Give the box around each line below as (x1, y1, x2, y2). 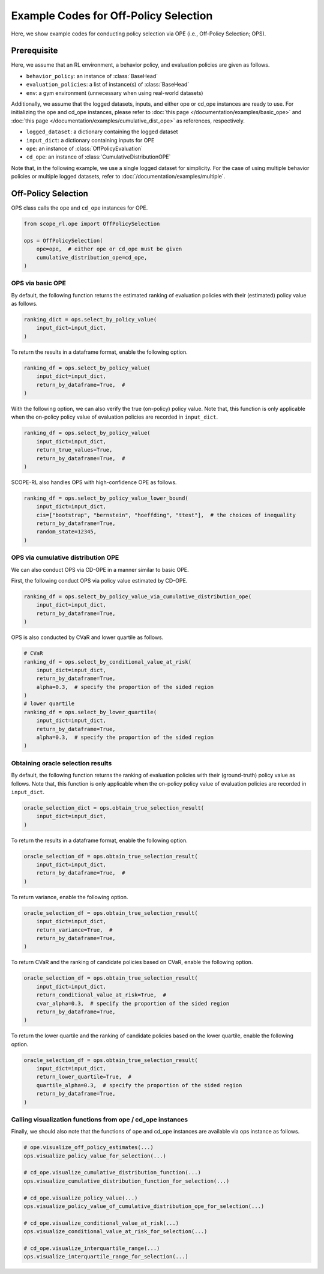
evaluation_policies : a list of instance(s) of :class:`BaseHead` (26, 81, 190, 88)
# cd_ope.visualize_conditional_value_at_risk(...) (23, 1219, 179, 1227)
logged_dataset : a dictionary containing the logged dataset (26, 128, 178, 135)
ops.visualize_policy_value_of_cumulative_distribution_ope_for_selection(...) (23, 1203, 265, 1210)
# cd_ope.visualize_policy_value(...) (23, 1194, 138, 1201)
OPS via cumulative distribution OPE (11, 553, 119, 562)
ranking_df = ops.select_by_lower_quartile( (23, 709, 157, 715)
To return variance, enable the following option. (11, 893, 128, 900)
